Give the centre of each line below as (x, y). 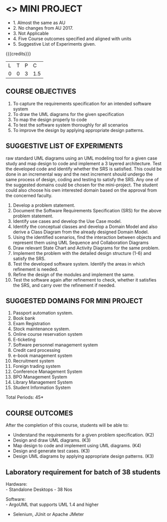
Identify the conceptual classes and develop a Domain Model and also (85, 226)
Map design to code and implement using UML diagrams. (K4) (77, 446)
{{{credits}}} (18, 54)
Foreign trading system (37, 366)
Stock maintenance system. (41, 329)
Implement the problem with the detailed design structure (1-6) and (82, 253)
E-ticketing (24, 340)
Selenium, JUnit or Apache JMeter (48, 514)
